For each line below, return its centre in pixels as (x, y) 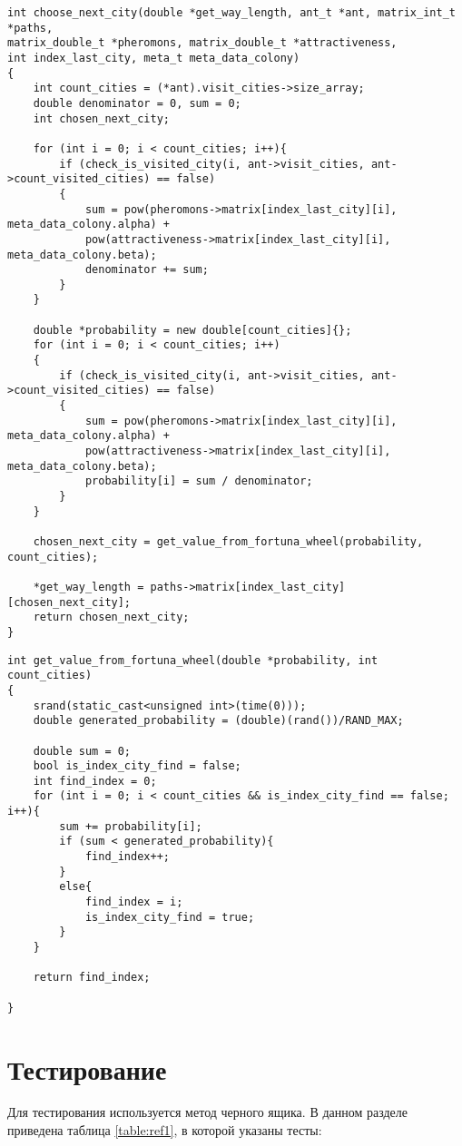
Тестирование (87, 1068)
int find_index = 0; (95, 781)
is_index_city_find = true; (170, 917)
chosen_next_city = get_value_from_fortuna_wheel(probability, (228, 541)
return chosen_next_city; (111, 617)
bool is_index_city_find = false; (137, 766)
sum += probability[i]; (131, 826)
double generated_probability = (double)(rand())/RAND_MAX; (218, 721)
